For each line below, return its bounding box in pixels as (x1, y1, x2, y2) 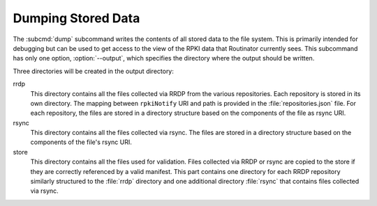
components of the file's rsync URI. (30, 138, 132, 146)
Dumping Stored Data (13, 10, 140, 26)
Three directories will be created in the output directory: (13, 67, 175, 75)
